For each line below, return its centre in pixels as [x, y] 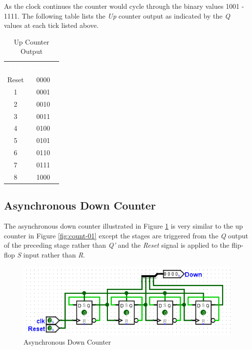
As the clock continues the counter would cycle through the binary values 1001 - [124, 6]
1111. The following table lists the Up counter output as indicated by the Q [117, 15]
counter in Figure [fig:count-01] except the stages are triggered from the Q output [126, 235]
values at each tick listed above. [51, 25]
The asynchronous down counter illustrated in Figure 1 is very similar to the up [124, 226]
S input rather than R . [51, 254]
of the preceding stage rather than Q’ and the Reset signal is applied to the [117, 245]
